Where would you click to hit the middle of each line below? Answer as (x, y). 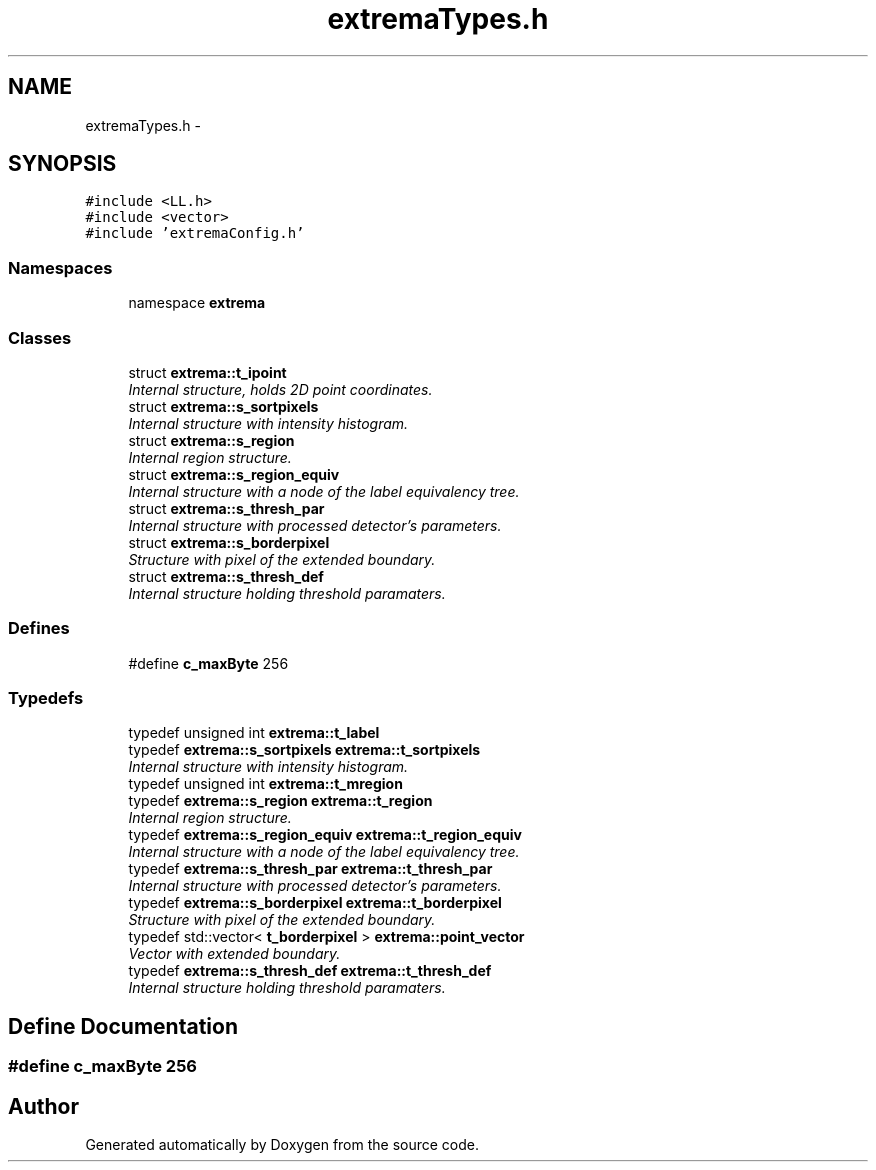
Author (43, 1106)
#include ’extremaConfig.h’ (195, 233)
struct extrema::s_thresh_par (226, 508)
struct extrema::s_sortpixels (223, 406)
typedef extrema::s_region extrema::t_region (280, 801)
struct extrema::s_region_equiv (234, 474)
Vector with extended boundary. (234, 954)
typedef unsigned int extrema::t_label (254, 733)
